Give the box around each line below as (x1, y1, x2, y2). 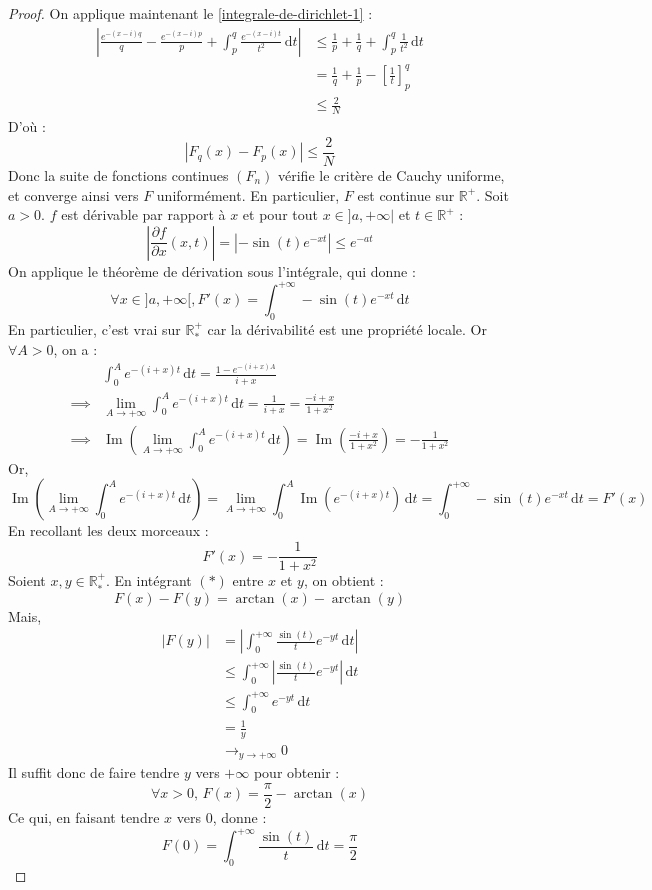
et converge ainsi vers (8, 184, 139, 205)
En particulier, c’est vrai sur (8, 318, 181, 339)
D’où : (8, 116, 46, 137)
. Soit (476, 184, 509, 205)
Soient (8, 570, 46, 591)
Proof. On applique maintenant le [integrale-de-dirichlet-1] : (8, 3, 373, 23)
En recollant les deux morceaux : (8, 520, 209, 541)
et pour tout (242, 204, 318, 225)
